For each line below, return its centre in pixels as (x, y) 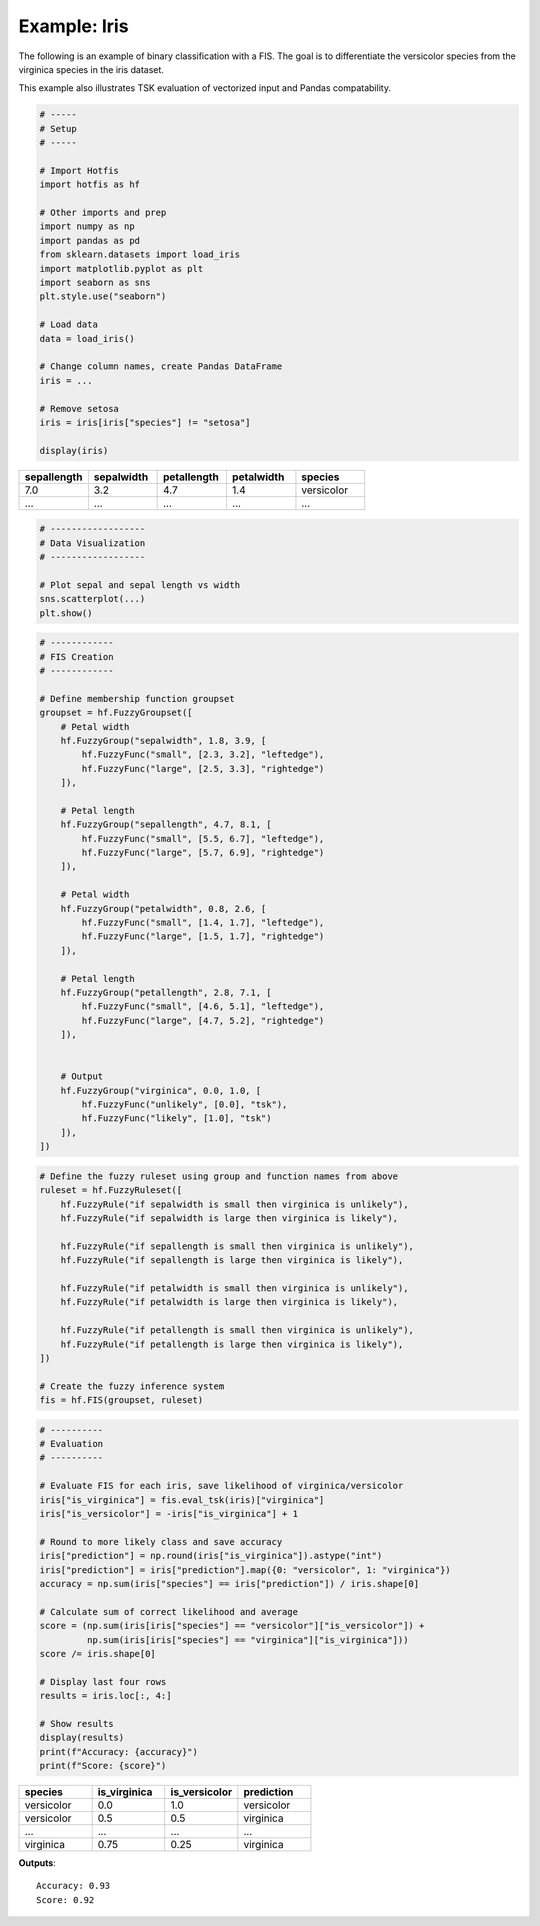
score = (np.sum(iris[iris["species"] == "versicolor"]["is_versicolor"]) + (232, 1626)
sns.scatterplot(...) (92, 599)
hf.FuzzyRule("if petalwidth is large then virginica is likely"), (229, 1302)
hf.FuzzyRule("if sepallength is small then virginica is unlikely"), (237, 1246)
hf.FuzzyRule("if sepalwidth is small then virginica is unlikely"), (234, 1204)
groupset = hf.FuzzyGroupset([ (116, 713)
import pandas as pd (89, 240)
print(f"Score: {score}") (103, 1766)
